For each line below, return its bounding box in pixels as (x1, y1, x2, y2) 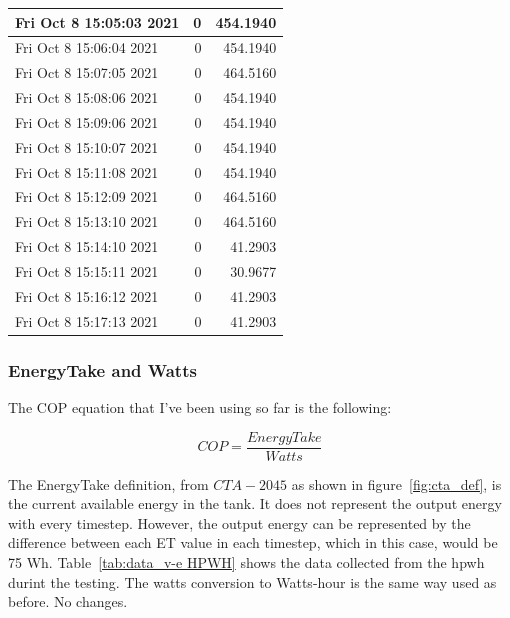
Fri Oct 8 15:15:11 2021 (15, 260, 159, 281)
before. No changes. (8, 591, 128, 612)
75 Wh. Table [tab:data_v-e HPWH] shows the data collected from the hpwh (8, 551, 485, 572)
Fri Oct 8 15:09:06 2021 (15, 111, 159, 132)
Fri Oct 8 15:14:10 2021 (15, 236, 159, 257)
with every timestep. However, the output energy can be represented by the (8, 512, 471, 533)
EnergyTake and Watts (8, 357, 197, 382)
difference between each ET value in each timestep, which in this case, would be (8, 532, 498, 553)
